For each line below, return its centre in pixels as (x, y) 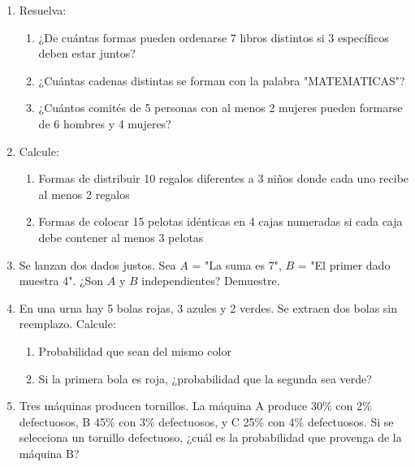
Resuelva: (43, 10)
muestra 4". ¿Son (61, 281)
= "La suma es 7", (237, 264)
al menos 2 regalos (84, 194)
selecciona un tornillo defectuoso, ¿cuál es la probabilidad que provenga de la (210, 437)
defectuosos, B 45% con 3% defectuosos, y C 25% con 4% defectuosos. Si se (206, 421)
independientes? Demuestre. (211, 281)
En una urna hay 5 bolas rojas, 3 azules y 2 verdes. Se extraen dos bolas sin (208, 307)
